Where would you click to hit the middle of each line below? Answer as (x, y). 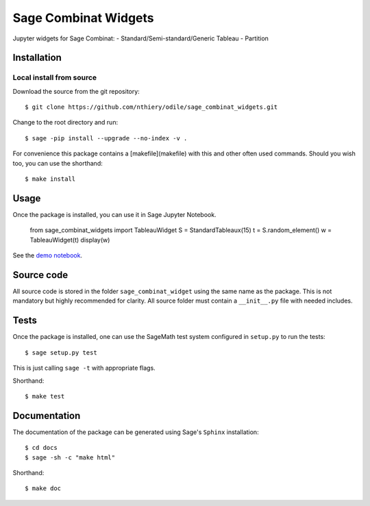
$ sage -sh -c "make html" (70, 457)
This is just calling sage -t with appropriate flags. (84, 368)
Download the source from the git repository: (76, 91)
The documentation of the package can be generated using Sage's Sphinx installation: (136, 432)
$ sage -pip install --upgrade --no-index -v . (106, 138)
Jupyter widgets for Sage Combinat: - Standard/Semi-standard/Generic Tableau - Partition (140, 38)
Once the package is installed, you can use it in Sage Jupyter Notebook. (114, 214)
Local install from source (55, 77)
